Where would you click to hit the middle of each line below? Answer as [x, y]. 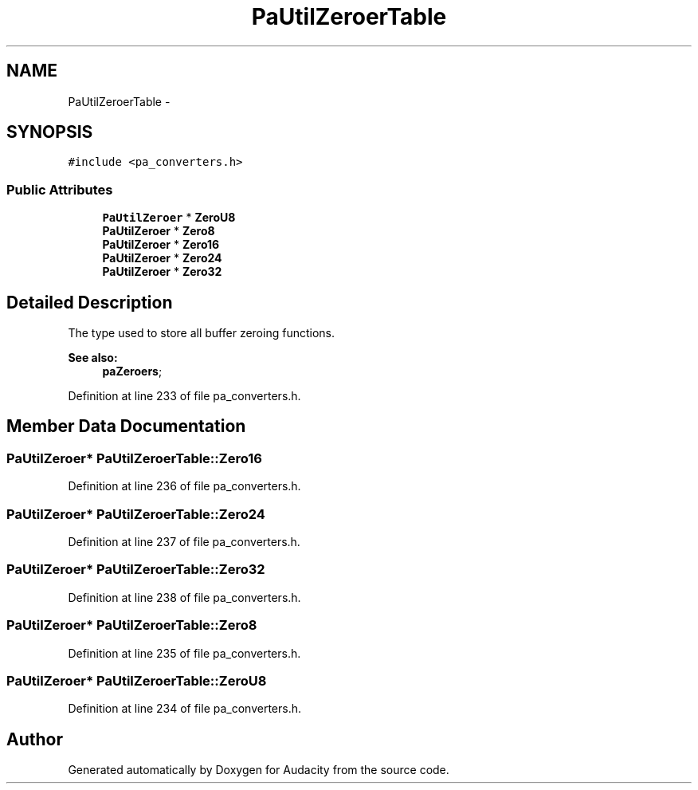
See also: [93, 358]
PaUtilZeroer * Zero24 [162, 258]
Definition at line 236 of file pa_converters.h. [184, 486]
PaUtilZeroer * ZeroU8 [169, 218]
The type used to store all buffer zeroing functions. [201, 333]
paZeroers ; [132, 371]
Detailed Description [90, 302]
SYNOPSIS [50, 132]
